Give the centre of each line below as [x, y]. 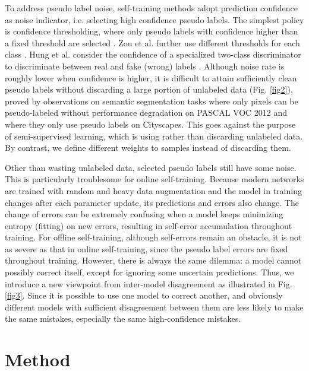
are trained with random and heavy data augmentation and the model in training [153, 190]
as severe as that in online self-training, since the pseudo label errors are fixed [146, 248]
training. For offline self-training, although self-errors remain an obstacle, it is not [153, 237]
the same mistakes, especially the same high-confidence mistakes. [123, 318]
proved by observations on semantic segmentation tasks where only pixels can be [152, 101]
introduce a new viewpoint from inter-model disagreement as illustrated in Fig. [149, 283]
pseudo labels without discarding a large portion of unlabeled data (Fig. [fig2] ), [149, 89]
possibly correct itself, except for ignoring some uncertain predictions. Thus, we [149, 272]
